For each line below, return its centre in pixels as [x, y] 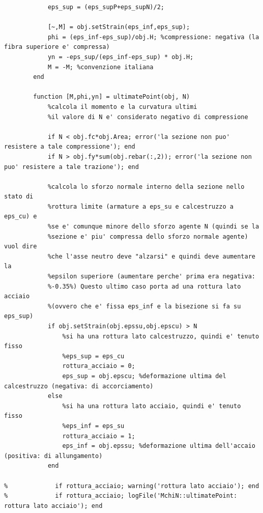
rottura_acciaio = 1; [99, 436]
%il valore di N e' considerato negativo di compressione [148, 117]
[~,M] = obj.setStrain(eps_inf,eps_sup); [119, 27]
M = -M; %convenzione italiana [100, 67]
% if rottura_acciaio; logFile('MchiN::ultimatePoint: [121, 496]
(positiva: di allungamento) [53, 456]
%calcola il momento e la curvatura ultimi [122, 107]
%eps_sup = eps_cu [93, 356]
